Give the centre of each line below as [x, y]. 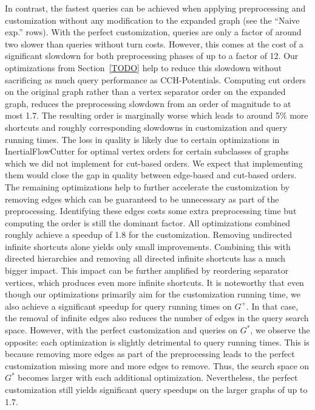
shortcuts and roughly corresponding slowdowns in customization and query [146, 127]
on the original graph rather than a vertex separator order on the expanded [145, 92]
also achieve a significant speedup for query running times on [118, 306]
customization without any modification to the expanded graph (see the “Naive [152, 20]
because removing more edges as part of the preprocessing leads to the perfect [150, 354]
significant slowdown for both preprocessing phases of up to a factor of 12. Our [152, 56]
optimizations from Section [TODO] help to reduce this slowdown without [144, 67]
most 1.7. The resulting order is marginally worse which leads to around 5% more [157, 115]
